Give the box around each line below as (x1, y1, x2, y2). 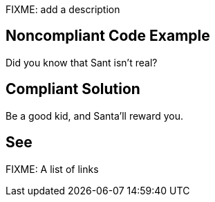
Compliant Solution (6, 80, 140, 98)
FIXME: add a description (6, 3, 120, 15)
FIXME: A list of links (6, 163, 99, 175)
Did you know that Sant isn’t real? (6, 56, 158, 68)
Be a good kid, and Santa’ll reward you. (6, 109, 184, 122)
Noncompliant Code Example (6, 27, 210, 45)
